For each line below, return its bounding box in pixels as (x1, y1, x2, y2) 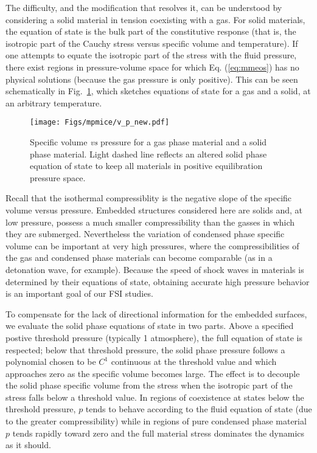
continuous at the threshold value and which (111, 355, 277, 368)
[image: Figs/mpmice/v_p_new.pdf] (30, 118, 170, 127)
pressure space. (30, 171, 86, 184)
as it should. (5, 438, 51, 451)
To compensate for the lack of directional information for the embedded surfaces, (5, 307, 307, 320)
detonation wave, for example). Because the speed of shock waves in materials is (5, 263, 304, 275)
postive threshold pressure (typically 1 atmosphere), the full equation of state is (5, 331, 302, 344)
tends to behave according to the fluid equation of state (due (85, 403, 312, 415)
